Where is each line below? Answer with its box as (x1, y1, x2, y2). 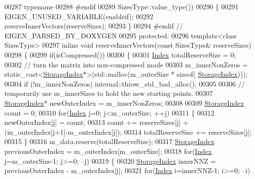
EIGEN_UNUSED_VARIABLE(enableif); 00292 (4, 11, 153, 21)
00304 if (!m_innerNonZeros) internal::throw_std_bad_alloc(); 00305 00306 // (4, 78, 245, 89)
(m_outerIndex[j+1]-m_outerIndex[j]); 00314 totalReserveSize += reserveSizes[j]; (4, 126, 252, 137)
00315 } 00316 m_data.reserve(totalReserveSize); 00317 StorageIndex (4, 136, 215, 147)
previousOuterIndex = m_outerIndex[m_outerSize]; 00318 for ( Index (4, 146, 212, 156)
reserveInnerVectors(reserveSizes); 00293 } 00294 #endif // (4, 21, 183, 31)
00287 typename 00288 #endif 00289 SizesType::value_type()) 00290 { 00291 (4, 1, 239, 11)
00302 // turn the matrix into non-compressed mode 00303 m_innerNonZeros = (4, 59, 248, 69)
